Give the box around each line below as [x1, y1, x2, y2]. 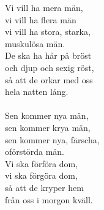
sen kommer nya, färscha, [5, 133, 100, 146]
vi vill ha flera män [5, 13, 76, 26]
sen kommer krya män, [5, 121, 91, 133]
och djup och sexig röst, [5, 61, 94, 73]
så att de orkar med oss [5, 73, 93, 86]
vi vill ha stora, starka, [5, 25, 91, 38]
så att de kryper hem [5, 181, 84, 193]
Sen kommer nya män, [5, 109, 89, 122]
